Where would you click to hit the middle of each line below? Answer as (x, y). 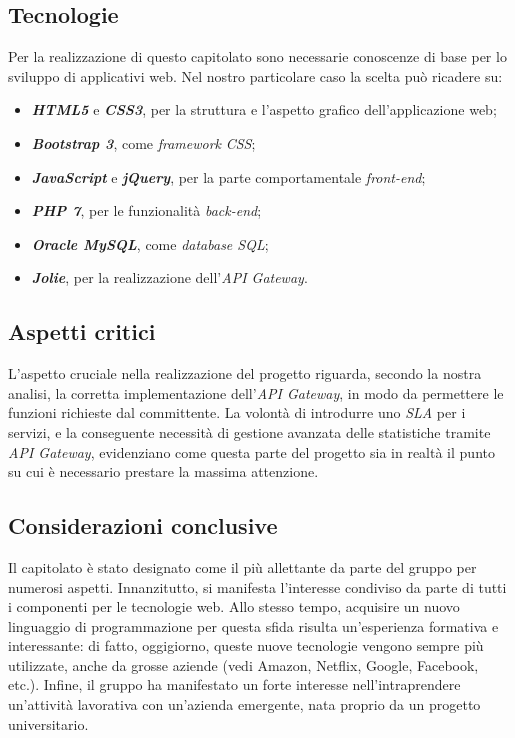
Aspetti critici (82, 331)
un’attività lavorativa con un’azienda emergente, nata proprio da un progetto (244, 704)
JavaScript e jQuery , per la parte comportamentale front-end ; (228, 176)
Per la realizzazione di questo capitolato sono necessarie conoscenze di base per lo (257, 56)
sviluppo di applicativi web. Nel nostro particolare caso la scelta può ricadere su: (255, 75)
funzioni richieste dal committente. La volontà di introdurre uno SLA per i (237, 412)
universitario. (48, 723)
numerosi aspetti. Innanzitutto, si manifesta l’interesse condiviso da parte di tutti (257, 586)
